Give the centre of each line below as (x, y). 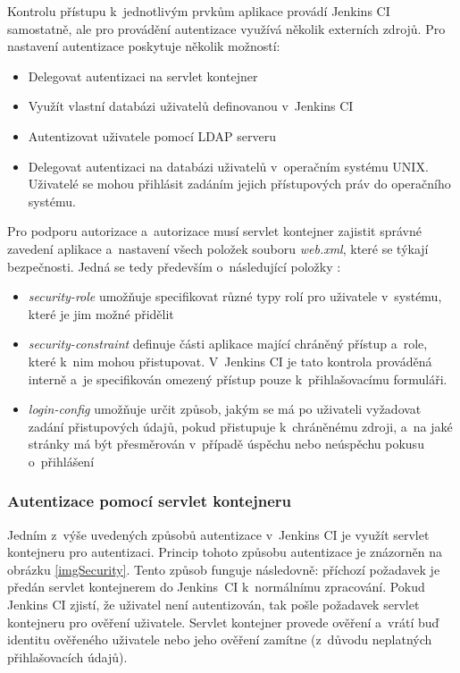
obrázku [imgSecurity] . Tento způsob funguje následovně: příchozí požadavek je (224, 569)
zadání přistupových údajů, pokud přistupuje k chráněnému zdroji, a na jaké (240, 426)
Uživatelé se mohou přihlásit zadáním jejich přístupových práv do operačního (239, 184)
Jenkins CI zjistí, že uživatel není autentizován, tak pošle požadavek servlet (213, 605)
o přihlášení (61, 461)
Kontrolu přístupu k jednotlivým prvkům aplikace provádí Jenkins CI (199, 11)
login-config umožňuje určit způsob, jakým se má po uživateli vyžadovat (225, 409)
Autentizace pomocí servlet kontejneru (149, 501)
